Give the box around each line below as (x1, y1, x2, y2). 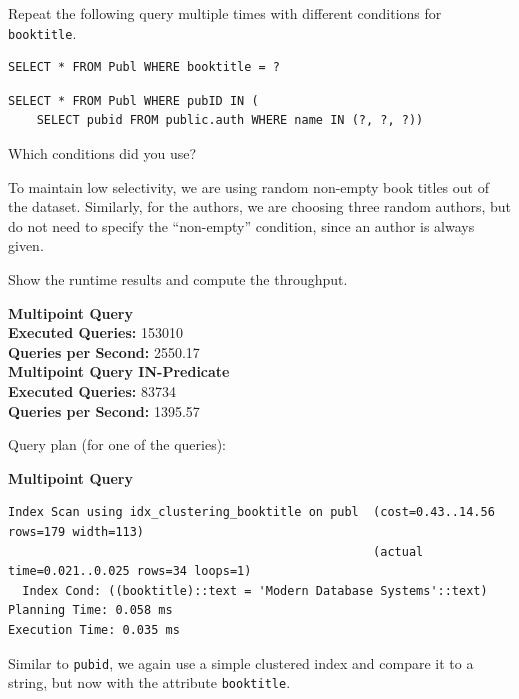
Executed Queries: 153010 (8, 322, 183, 343)
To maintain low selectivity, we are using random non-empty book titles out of (8, 176, 489, 197)
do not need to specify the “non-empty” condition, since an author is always (8, 215, 475, 236)
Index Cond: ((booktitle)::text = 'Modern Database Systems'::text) (22, 583, 488, 598)
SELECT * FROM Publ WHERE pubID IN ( (8, 93, 259, 108)
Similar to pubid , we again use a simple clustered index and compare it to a (8, 652, 474, 673)
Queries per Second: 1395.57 (8, 400, 200, 421)
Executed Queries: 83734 (8, 380, 176, 401)
